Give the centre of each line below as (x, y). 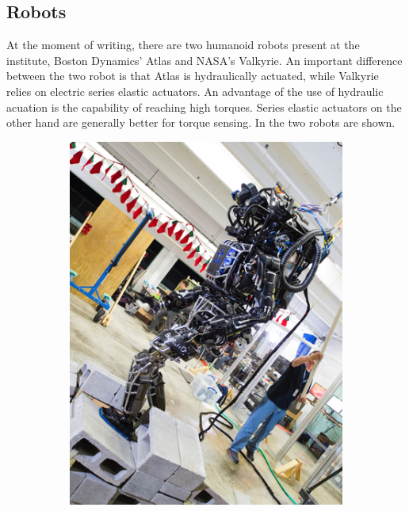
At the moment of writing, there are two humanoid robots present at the (183, 45)
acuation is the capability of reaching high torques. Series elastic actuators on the (204, 107)
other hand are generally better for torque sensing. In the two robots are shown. (201, 122)
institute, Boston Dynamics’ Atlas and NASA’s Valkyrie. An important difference (204, 60)
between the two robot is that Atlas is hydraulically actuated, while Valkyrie (193, 76)
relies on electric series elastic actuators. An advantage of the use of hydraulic (195, 91)
